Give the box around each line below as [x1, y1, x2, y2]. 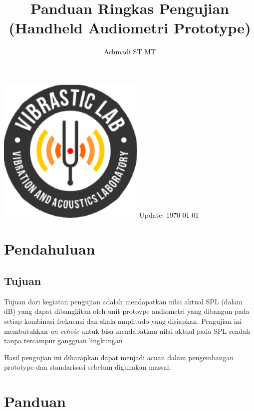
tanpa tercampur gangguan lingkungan [4, 335, 123, 346]
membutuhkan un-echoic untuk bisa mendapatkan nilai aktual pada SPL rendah [4, 325, 251, 336]
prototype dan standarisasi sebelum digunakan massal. [4, 362, 171, 372]
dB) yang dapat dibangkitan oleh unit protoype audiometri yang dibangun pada [4, 306, 250, 316]
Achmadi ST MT [103, 46, 156, 57]
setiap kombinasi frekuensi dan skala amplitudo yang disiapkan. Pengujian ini [4, 315, 242, 326]
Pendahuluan [4, 239, 95, 259]
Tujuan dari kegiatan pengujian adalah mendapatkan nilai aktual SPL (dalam [4, 296, 243, 306]
